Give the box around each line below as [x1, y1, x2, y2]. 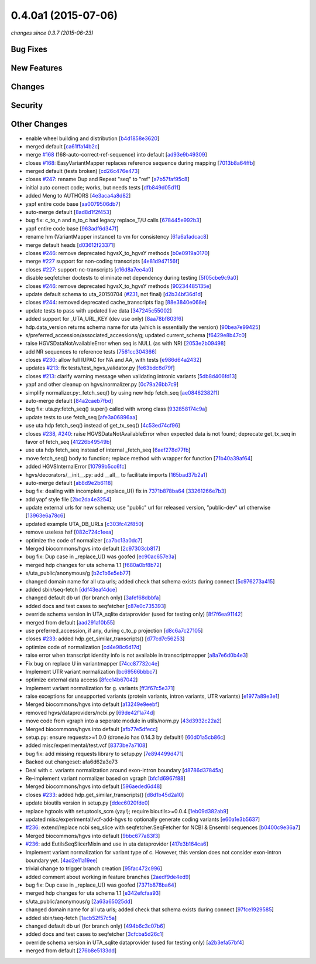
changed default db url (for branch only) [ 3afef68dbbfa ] [25, 594, 161, 601]
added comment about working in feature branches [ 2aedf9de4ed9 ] [25, 873, 191, 880]
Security [11, 100, 43, 111]
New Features [11, 63, 63, 73]
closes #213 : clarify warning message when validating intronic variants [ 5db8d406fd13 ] [25, 372, 237, 379]
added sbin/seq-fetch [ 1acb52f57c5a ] [25, 914, 117, 921]
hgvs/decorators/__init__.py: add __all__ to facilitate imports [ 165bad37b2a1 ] [25, 471, 208, 478]
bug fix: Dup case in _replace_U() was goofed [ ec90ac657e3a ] [25, 553, 177, 560]
